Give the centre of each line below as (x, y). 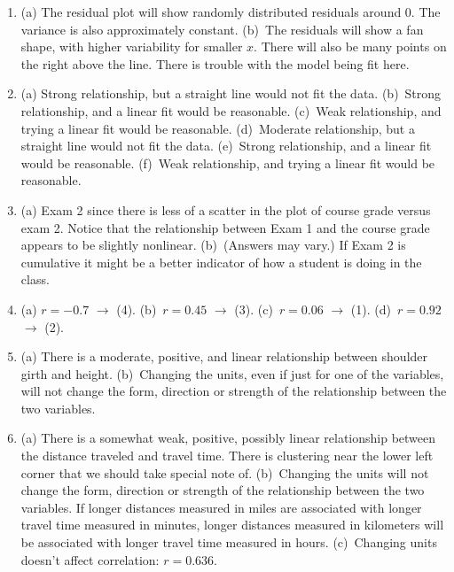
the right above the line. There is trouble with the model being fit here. (215, 63)
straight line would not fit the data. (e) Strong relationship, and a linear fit (226, 146)
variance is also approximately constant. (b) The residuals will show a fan (222, 29)
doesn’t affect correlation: (90, 559)
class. (35, 279)
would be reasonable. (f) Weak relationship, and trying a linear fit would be (228, 162)
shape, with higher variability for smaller (132, 46)
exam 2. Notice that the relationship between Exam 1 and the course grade (225, 227)
